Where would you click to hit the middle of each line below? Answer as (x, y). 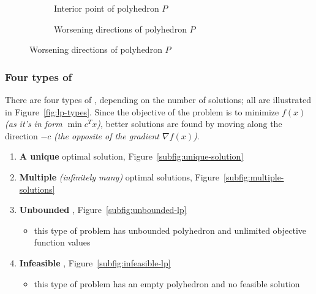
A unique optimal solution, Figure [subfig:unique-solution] (131, 156)
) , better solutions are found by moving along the (190, 124)
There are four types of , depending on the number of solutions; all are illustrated (158, 99)
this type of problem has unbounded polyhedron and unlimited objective (170, 230)
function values (62, 242)
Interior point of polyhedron (107, 8)
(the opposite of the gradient (107, 135)
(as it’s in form (34, 124)
